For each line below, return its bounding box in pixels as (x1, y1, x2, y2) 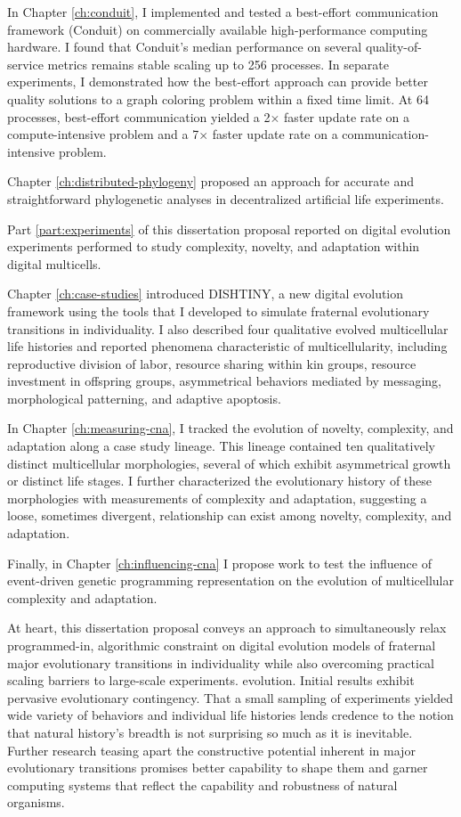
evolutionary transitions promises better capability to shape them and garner (7, 758, 428, 777)
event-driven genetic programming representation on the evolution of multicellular (7, 571, 454, 590)
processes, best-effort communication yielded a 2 (7, 107, 271, 126)
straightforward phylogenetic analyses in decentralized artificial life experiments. (7, 189, 444, 208)
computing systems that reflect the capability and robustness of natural (7, 775, 398, 794)
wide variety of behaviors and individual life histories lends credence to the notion (7, 706, 454, 724)
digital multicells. (7, 254, 101, 273)
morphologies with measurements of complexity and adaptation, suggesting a (7, 488, 427, 507)
